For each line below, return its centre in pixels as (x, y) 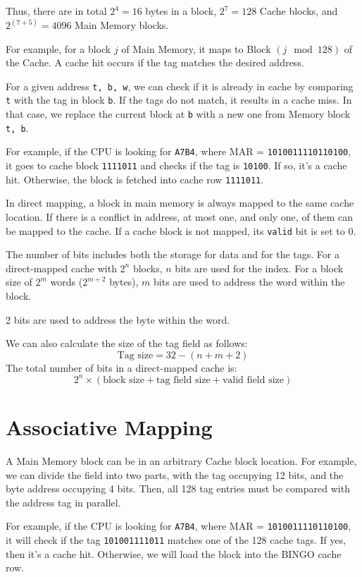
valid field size (253, 380)
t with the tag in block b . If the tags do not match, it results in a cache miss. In (179, 100)
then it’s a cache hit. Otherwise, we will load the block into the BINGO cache (174, 553)
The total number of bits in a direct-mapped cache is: (121, 367)
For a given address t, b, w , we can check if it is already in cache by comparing (180, 86)
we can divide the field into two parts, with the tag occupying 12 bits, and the (175, 474)
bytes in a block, (181, 11)
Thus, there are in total (56, 11)
